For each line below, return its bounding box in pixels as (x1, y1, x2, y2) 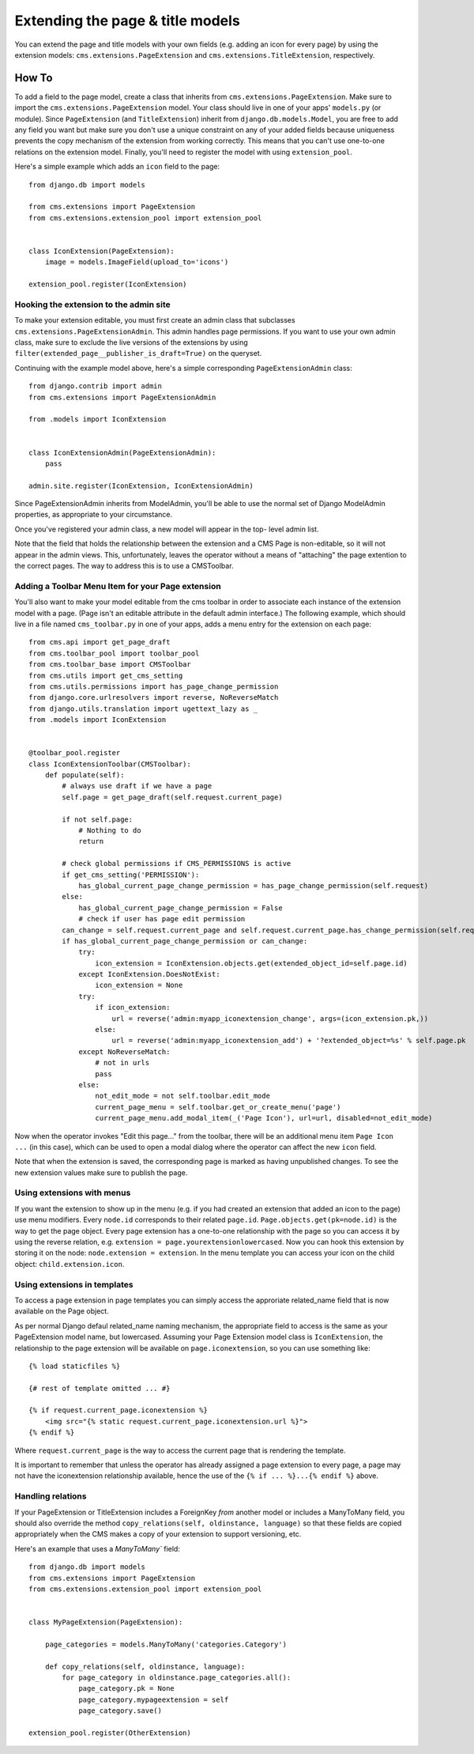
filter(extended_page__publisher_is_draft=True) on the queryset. (14, 349, 262, 358)
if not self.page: (62, 815, 134, 824)
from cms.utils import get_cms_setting (28, 671, 183, 680)
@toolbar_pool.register (28, 748, 121, 758)
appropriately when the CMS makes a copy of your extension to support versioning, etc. (14, 1529, 302, 1539)
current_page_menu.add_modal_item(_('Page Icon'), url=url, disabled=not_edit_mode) (95, 1113, 433, 1123)
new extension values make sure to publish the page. (14, 1167, 188, 1178)
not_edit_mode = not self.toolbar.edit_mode (95, 1091, 270, 1101)
